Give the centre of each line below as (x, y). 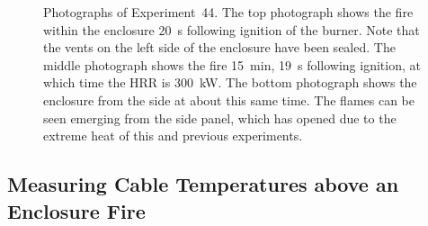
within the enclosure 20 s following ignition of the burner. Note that (232, 29)
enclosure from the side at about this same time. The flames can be (229, 99)
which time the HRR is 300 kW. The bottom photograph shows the (230, 82)
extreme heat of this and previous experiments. (173, 136)
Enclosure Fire (76, 210)
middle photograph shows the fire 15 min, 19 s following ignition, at (232, 64)
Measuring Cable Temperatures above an (203, 184)
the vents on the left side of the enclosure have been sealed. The (219, 47)
